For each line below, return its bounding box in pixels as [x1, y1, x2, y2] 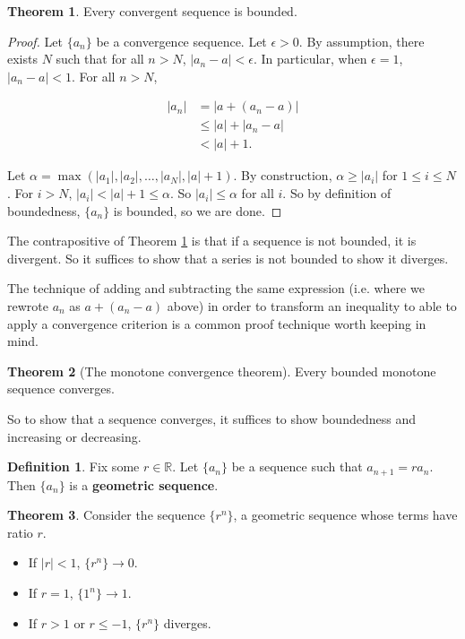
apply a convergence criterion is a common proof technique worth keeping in [7, 314, 426, 332]
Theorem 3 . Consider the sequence [7, 505, 205, 524]
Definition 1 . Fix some [7, 457, 140, 476]
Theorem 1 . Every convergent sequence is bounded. [7, 2, 297, 20]
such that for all [56, 49, 144, 68]
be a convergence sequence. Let [96, 31, 267, 50]
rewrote [7, 297, 48, 315]
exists [7, 49, 38, 68]
